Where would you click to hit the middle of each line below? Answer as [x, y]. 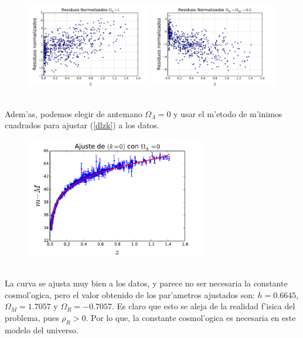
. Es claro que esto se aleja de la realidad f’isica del [203, 306]
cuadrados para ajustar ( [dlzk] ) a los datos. [82, 125]
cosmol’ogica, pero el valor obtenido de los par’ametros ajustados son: [130, 294]
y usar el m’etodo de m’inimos [228, 113]
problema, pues [32, 317]
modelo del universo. [42, 330]
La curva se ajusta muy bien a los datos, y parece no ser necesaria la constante [146, 283]
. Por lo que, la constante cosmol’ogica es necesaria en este [191, 317]
